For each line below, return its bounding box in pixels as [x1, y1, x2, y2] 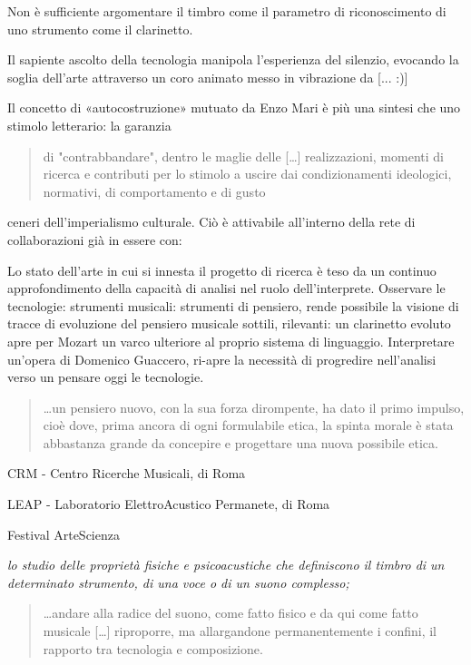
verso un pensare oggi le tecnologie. [7, 367, 204, 386]
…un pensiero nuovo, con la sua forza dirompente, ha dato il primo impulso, [43, 397, 465, 416]
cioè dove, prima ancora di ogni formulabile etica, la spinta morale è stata [43, 416, 454, 435]
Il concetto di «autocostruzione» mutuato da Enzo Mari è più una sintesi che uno [7, 98, 461, 117]
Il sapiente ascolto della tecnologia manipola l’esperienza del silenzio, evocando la [7, 50, 459, 69]
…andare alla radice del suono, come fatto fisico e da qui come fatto [43, 603, 418, 622]
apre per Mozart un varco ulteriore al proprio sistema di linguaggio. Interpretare [7, 331, 455, 350]
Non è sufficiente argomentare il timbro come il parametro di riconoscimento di [7, 2, 446, 20]
